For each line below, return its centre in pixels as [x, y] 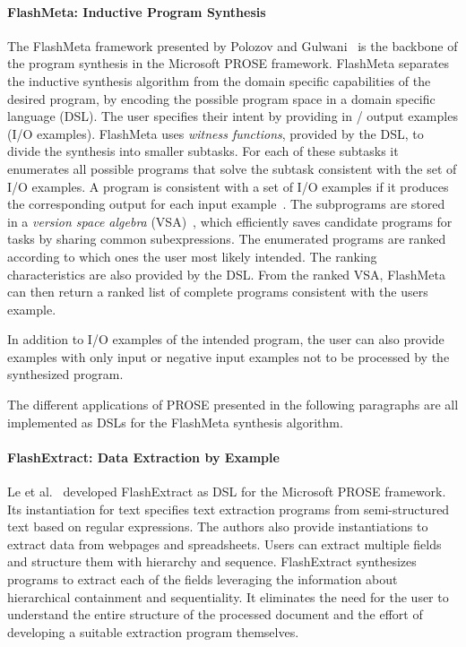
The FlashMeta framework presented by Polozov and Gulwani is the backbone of [233, 45]
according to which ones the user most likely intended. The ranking [192, 256]
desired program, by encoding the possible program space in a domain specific [221, 98]
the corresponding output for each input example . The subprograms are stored [226, 204]
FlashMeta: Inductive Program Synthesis [137, 11]
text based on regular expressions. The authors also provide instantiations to [218, 526]
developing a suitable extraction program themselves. [153, 631]
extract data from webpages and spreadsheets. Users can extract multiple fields [224, 543]
